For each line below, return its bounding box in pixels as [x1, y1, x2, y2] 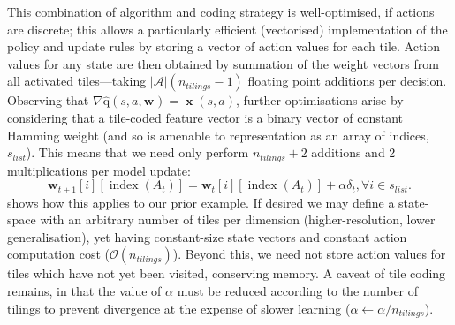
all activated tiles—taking [7, 72, 147, 90]
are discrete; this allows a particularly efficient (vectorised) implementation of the [7, 19, 448, 38]
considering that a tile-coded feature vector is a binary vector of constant [7, 108, 404, 126]
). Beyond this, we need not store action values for [172, 245, 446, 263]
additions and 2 [311, 143, 396, 162]
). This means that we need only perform [26, 143, 249, 162]
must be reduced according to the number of [177, 282, 419, 300]
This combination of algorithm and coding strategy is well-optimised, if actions [7, 3, 435, 20]
